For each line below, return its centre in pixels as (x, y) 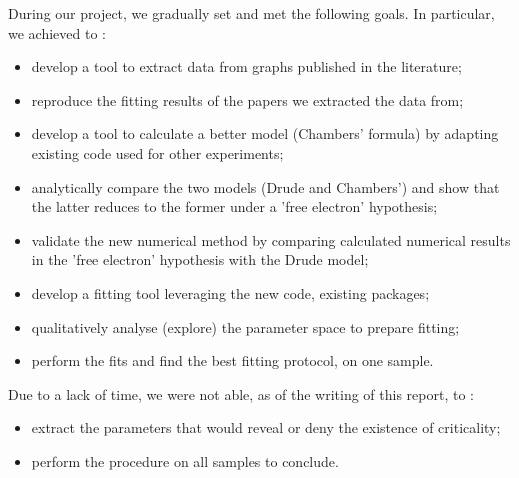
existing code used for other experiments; (157, 152)
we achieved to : (57, 32)
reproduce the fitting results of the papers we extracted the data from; (247, 99)
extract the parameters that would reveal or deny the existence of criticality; (266, 427)
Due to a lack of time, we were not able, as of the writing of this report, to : (241, 393)
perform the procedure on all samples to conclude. (185, 460)
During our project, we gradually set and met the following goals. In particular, (251, 13)
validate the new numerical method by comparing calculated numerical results (271, 239)
